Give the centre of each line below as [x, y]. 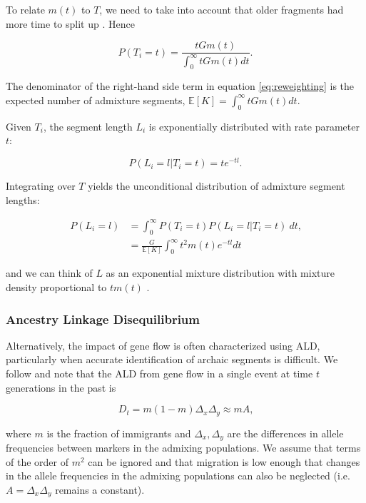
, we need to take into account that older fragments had [222, 9]
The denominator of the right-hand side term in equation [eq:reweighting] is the [180, 86]
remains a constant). [100, 489]
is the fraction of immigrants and [119, 433]
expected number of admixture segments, [96, 100]
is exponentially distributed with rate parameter [254, 126]
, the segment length [88, 126]
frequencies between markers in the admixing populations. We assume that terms [183, 448]
